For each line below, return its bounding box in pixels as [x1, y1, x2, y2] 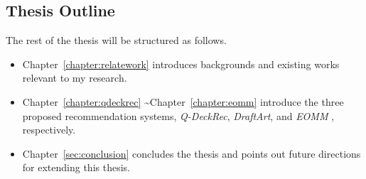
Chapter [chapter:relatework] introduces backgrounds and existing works [22, 56, 340, 71]
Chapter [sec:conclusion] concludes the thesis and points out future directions [22, 146, 361, 161]
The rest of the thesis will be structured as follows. [6, 33, 227, 48]
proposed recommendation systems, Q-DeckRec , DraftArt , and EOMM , [22, 108, 335, 123]
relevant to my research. [22, 70, 127, 85]
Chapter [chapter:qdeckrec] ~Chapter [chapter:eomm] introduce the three [22, 94, 344, 109]
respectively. [22, 122, 76, 137]
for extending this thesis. [22, 160, 130, 175]
